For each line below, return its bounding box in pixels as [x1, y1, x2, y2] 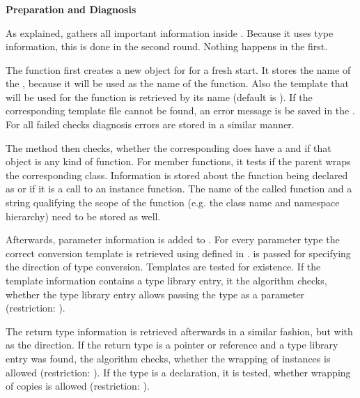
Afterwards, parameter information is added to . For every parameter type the [6, 232, 340, 247]
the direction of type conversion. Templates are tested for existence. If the [6, 259, 321, 274]
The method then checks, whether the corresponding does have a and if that [6, 140, 331, 155]
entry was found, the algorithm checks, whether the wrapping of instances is [6, 351, 331, 365]
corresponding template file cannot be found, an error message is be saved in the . [6, 103, 355, 118]
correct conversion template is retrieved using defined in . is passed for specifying [6, 245, 351, 260]
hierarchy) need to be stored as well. [6, 208, 161, 223]
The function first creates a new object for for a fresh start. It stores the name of [6, 62, 351, 77]
